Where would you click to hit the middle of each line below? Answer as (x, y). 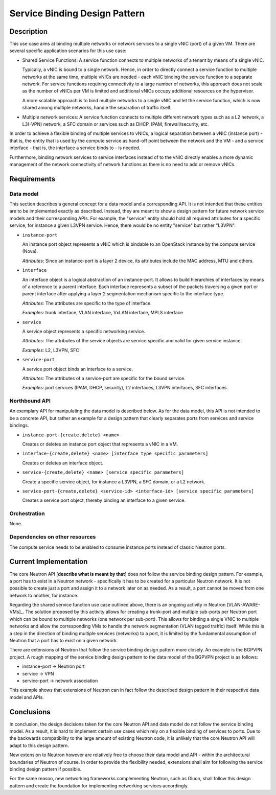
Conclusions (30, 712)
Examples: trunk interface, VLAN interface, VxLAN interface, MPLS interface (103, 313)
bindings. (19, 425)
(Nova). (30, 251)
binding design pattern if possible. (45, 769)
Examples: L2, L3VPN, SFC (51, 350)
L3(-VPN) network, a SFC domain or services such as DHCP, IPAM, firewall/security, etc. (116, 124)
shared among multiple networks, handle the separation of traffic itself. (97, 108)
